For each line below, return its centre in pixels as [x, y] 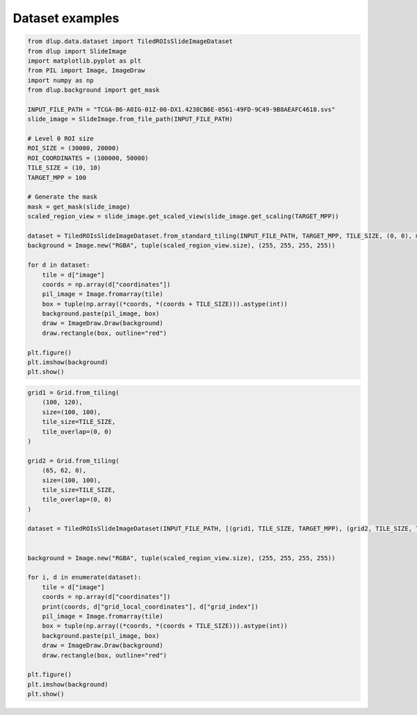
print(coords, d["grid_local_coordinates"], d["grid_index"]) [150, 607]
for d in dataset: [59, 265]
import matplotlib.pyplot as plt [84, 60]
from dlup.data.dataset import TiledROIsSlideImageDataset [130, 41]
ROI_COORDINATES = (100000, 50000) [88, 158]
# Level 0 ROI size [60, 139]
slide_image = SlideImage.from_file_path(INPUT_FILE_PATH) [130, 119]
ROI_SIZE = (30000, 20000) [73, 148]
